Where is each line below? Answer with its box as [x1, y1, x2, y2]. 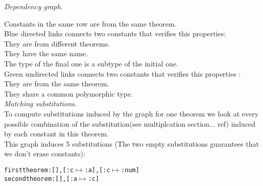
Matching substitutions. [4, 98, 77, 109]
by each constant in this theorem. [4, 128, 109, 139]
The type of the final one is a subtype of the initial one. [4, 58, 178, 68]
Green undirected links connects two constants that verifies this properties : [4, 68, 241, 79]
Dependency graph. [4, 1, 63, 11]
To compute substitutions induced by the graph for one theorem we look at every [4, 108, 259, 119]
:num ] [121, 166, 139, 174]
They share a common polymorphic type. [4, 88, 133, 99]
